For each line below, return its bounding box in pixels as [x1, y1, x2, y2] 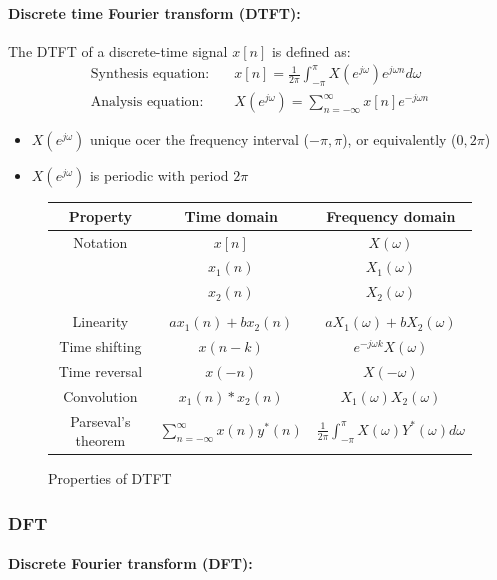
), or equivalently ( [342, 129, 457, 150]
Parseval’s [70, 410, 131, 431]
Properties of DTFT [48, 468, 172, 489]
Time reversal [58, 361, 143, 382]
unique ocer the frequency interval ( [89, 129, 310, 150]
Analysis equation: [90, 95, 204, 110]
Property [68, 205, 133, 226]
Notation [73, 231, 128, 252]
